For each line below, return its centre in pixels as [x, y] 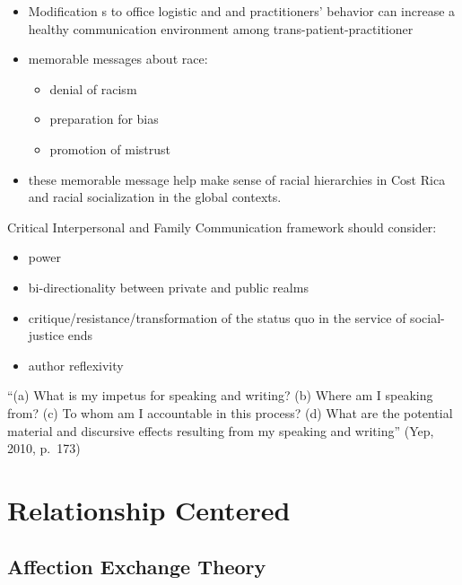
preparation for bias [104, 119]
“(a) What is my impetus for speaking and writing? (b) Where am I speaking [220, 395]
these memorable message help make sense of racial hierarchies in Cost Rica [237, 179]
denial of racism [93, 88]
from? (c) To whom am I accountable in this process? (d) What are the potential [230, 412]
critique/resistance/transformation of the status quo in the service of [217, 317]
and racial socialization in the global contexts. [155, 197]
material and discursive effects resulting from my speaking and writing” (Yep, [221, 430]
